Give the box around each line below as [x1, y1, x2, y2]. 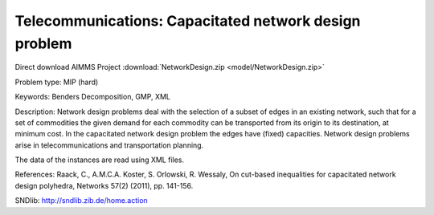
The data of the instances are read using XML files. [14, 155, 185, 164]
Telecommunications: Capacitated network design [14, 12, 361, 30]
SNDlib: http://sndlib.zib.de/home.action [14, 196, 148, 205]
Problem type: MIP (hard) [14, 77, 99, 87]
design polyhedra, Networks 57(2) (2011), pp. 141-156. [14, 181, 194, 190]
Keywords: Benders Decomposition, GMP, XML [14, 92, 170, 102]
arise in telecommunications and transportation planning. [14, 140, 204, 150]
